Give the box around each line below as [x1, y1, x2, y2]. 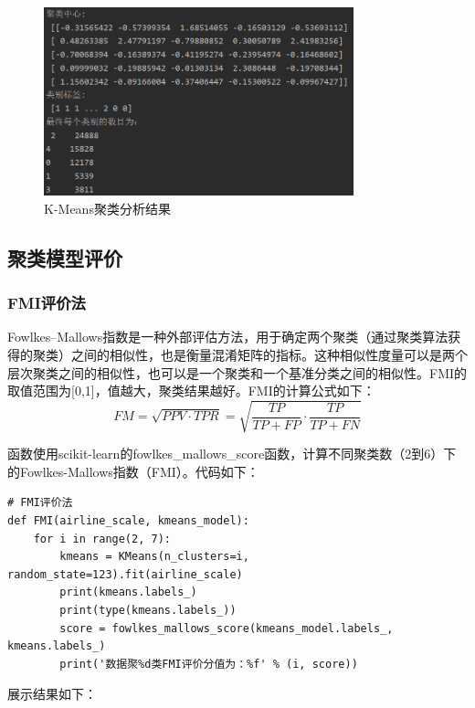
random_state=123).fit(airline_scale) [7, 567, 243, 581]
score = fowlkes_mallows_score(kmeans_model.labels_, [59, 621, 394, 635]
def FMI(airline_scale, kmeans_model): [7, 514, 249, 528]
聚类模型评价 [7, 243, 122, 271]
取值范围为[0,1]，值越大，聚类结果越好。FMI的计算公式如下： [7, 381, 375, 400]
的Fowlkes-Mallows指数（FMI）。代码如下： [7, 461, 259, 481]
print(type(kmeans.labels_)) [59, 603, 237, 617]
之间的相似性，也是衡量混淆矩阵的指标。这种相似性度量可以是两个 [70, 344, 468, 364]
